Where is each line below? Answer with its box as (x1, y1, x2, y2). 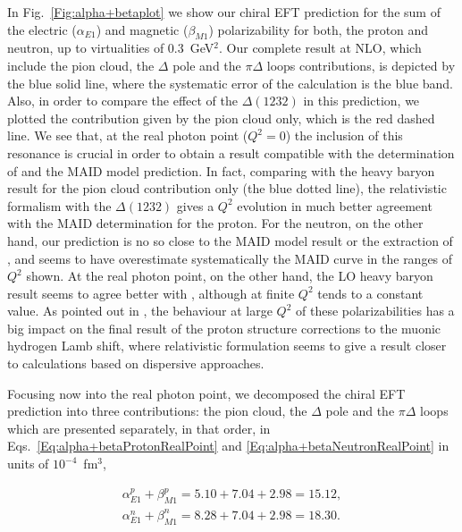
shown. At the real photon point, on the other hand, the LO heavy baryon (26, 266, 433, 285)
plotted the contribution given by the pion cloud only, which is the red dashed (7, 108, 435, 127)
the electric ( (7, 20, 77, 38)
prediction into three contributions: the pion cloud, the (7, 401, 307, 420)
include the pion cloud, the (7, 55, 155, 74)
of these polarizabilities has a (295, 301, 455, 320)
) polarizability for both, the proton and (208, 20, 429, 38)
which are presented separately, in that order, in (7, 418, 271, 437)
